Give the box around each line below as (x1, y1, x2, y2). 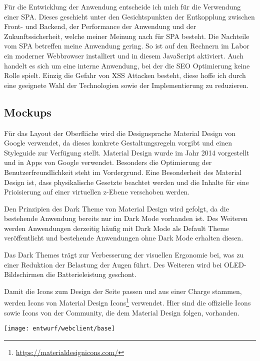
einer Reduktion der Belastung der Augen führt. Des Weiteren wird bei (4, 259, 222, 269)
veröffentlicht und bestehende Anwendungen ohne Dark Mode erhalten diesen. (4, 232, 243, 243)
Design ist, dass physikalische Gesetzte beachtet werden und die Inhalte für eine (4, 176, 249, 187)
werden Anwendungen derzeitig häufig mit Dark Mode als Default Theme (4, 222, 229, 233)
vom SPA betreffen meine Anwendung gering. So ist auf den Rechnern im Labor (4, 40, 249, 51)
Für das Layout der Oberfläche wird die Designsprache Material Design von (4, 127, 236, 138)
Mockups (4, 104, 51, 119)
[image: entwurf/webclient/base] (4, 325, 115, 332)
